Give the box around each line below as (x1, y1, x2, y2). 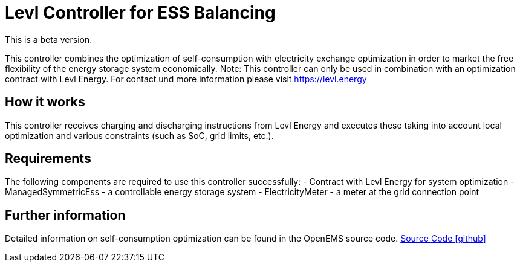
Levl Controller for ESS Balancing (5, 2, 276, 23)
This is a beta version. (5, 34, 93, 45)
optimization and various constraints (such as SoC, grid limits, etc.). (5, 130, 274, 141)
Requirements (5, 151, 91, 167)
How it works (5, 94, 85, 110)
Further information (5, 207, 126, 223)
